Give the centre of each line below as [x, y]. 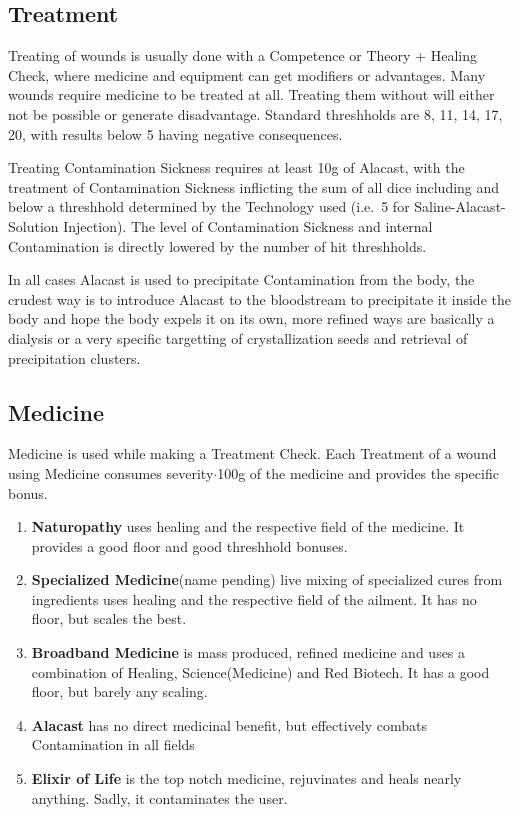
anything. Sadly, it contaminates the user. [159, 797]
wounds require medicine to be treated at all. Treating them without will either [251, 94]
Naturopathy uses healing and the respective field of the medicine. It [248, 526]
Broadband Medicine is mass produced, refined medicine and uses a [248, 652]
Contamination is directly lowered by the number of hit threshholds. [217, 245]
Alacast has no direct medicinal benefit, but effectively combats [229, 724]
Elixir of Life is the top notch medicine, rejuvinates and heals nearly [246, 778]
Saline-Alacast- [460, 206]
